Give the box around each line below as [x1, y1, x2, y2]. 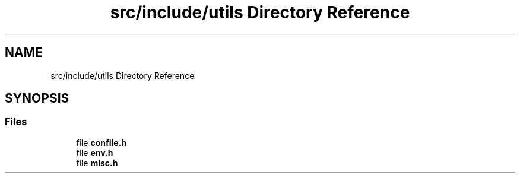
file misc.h [76, 157, 118, 168]
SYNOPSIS [5, 91, 69, 106]
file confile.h [76, 137, 126, 148]
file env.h [76, 147, 113, 158]
